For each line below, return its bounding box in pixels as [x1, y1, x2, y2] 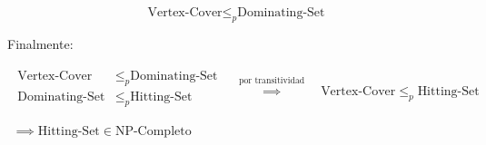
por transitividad [239, 75, 305, 85]
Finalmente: [7, 34, 74, 53]
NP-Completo [114, 125, 192, 139]
